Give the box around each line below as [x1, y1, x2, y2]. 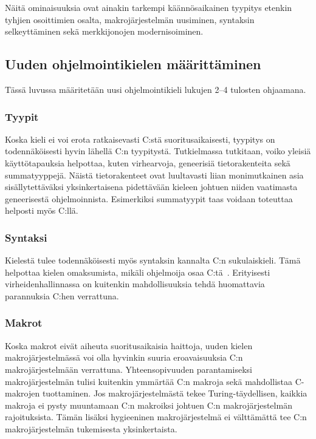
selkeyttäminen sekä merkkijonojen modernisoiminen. [5, 25, 204, 38]
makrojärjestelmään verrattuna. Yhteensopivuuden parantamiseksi [5, 362, 252, 375]
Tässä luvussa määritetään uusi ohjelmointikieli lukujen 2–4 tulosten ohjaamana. [5, 83, 306, 95]
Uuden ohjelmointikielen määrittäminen [5, 55, 261, 73]
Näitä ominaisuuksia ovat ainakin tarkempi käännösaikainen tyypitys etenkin [5, 1, 292, 13]
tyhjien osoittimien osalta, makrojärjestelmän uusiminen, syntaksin [5, 13, 255, 26]
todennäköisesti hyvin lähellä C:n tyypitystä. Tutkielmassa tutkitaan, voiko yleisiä [5, 145, 311, 157]
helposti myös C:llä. [5, 204, 78, 217]
